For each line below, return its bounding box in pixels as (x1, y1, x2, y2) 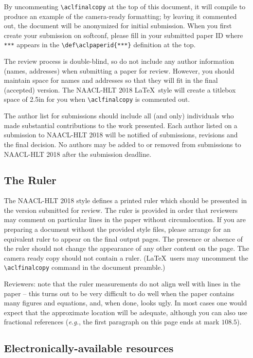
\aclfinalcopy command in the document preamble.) (4, 262, 165, 272)
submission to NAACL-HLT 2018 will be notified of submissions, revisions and (4, 130, 238, 140)
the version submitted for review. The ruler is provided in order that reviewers (4, 205, 238, 215)
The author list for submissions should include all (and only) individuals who (4, 111, 234, 121)
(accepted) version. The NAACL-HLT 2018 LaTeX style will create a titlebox (4, 84, 236, 94)
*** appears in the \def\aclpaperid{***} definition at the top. (4, 39, 196, 50)
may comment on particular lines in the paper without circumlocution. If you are (4, 214, 246, 225)
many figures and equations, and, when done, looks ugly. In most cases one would (4, 298, 247, 308)
